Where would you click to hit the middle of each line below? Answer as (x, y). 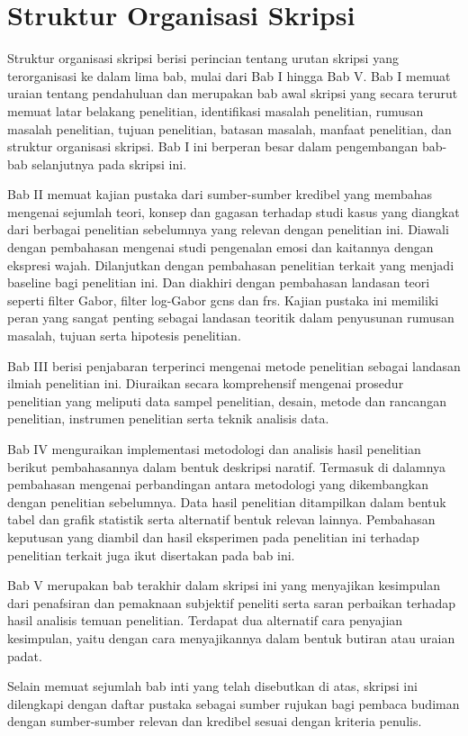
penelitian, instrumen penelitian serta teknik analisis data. (168, 418)
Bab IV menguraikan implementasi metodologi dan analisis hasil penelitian (214, 449)
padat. (25, 655)
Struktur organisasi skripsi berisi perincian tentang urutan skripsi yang (203, 58)
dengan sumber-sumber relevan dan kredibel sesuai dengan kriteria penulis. (215, 721)
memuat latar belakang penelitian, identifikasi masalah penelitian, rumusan (216, 110)
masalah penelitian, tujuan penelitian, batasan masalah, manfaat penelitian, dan (229, 128)
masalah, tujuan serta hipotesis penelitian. (124, 336)
